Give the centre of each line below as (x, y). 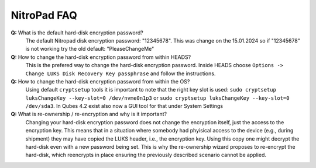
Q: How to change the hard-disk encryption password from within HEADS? (101, 57)
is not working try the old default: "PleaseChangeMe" (90, 49)
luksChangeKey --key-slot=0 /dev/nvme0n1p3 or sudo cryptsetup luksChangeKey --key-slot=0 (157, 98)
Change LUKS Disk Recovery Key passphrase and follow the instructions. (121, 73)
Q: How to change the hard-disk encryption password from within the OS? (100, 81)
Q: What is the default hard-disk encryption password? (77, 33)
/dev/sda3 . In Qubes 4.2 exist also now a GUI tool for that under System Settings (124, 106)
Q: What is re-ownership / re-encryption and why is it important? (89, 114)
